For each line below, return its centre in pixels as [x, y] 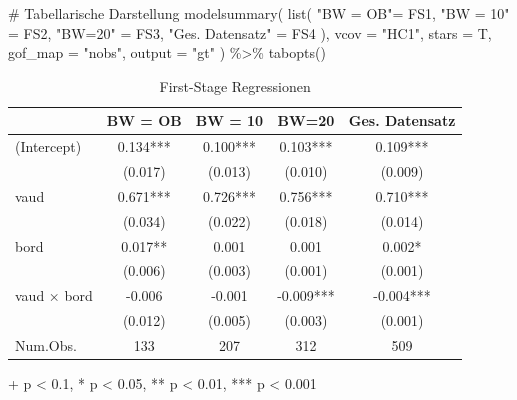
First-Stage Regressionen [235, 85]
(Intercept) [48, 146]
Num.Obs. [46, 344]
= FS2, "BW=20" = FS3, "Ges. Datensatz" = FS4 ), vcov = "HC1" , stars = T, [250, 32]
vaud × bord [54, 295]
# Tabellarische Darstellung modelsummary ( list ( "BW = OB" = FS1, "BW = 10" [259, 13]
